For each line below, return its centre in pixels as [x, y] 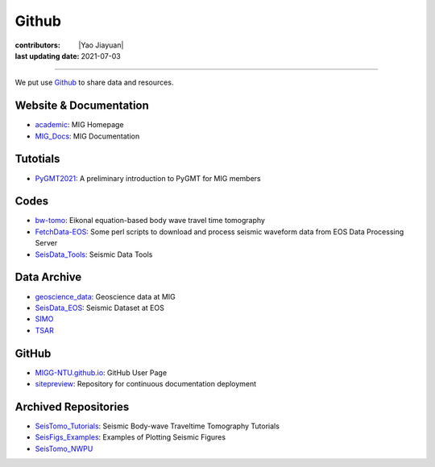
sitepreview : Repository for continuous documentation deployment [146, 383]
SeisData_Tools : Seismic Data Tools [94, 254]
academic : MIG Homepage [79, 125]
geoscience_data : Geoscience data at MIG [106, 296]
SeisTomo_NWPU [64, 448]
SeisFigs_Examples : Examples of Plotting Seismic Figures [130, 437]
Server [46, 243]
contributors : [37, 45]
